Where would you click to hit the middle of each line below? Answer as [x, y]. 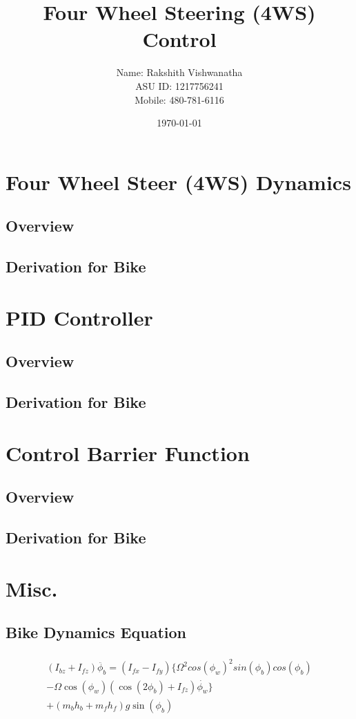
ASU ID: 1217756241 [179, 85]
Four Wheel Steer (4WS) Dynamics [178, 181]
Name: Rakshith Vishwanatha [179, 72]
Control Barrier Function [128, 452]
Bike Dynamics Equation [96, 632]
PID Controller [79, 317]
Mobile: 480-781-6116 [179, 99]
